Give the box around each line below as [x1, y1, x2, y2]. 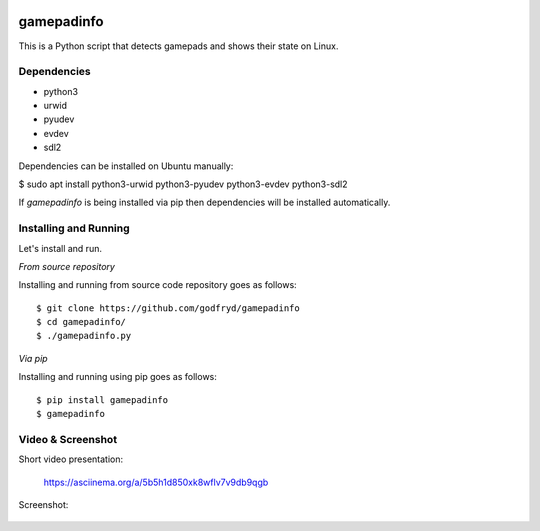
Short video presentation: [18, 453, 124, 465]
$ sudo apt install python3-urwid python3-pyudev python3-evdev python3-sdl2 [18, 178, 349, 190]
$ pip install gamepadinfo [36, 394, 169, 405]
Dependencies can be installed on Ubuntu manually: [18, 160, 234, 172]
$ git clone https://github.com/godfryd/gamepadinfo [36, 302, 300, 314]
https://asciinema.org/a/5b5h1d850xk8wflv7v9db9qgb [43, 476, 269, 488]
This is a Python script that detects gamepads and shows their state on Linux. [18, 40, 339, 52]
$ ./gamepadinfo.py [36, 330, 132, 342]
